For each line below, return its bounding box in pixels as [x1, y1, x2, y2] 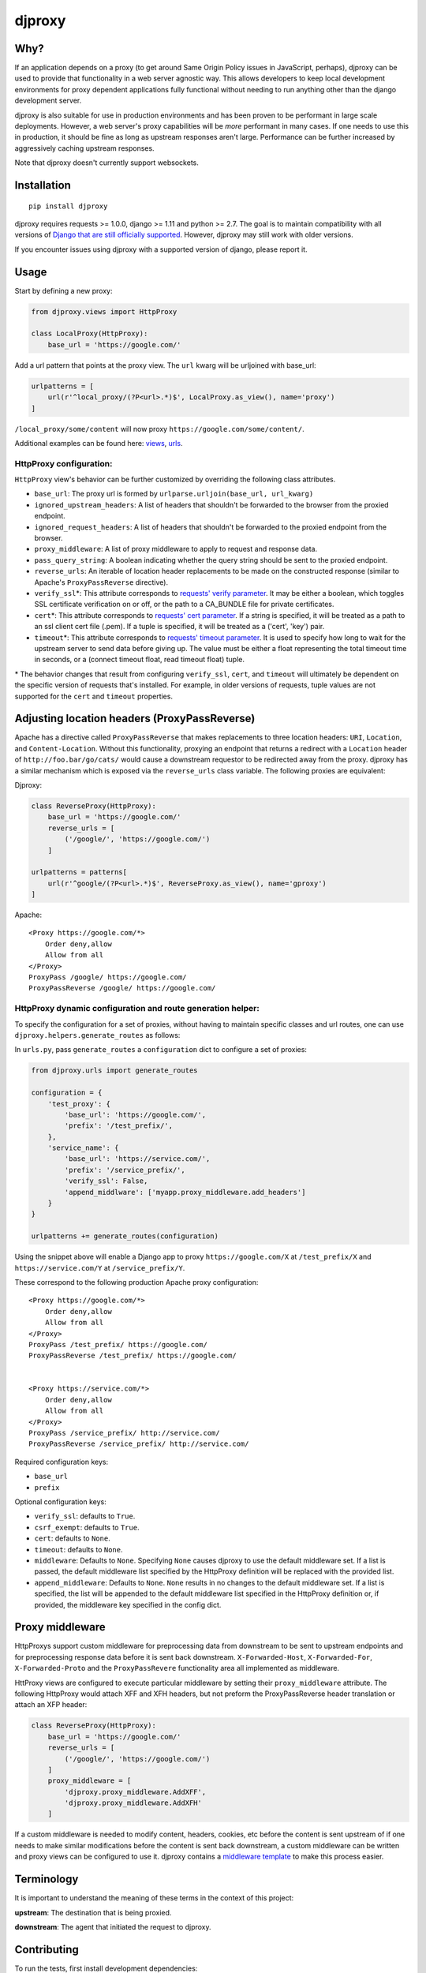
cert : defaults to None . [34, 1533, 110, 1543]
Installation [14, 178, 71, 192]
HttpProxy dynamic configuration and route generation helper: [14, 1003, 260, 1014]
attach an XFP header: [14, 1700, 88, 1709]
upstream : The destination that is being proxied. [14, 1907, 172, 1917]
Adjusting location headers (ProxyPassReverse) [14, 712, 256, 725]
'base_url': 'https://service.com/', [64, 1155, 211, 1163]
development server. [14, 95, 82, 106]
